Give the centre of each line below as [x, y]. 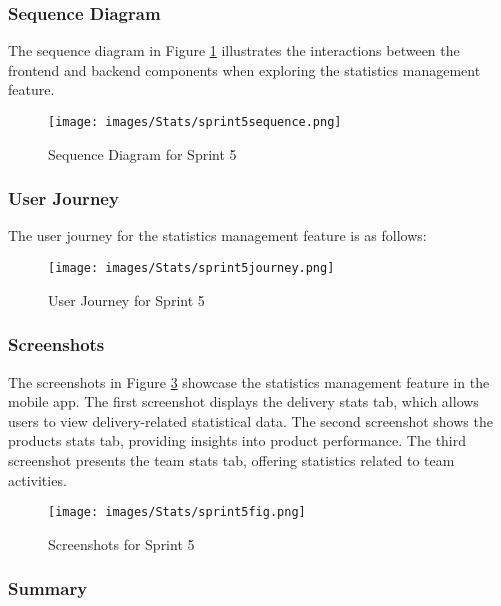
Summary [48, 588]
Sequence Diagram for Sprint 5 [142, 153]
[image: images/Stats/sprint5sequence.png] [195, 122]
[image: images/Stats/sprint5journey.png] [191, 268]
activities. [37, 479]
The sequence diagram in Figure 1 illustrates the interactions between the [234, 50]
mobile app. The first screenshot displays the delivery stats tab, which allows [243, 401]
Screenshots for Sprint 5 [121, 543]
